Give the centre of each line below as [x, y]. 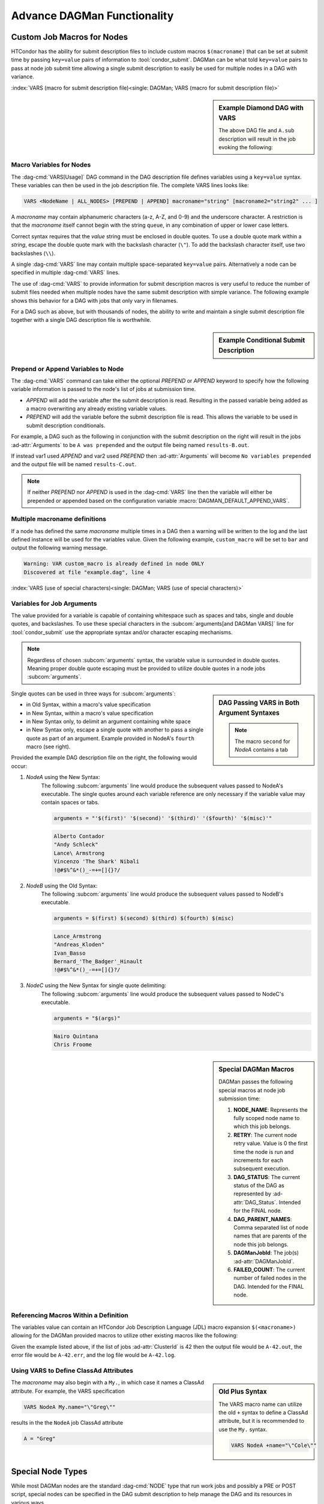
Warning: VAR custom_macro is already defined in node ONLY [114, 564]
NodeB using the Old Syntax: [62, 886]
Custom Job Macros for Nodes [70, 37]
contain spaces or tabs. [70, 803]
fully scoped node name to [267, 1118]
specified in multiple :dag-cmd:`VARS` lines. [65, 273]
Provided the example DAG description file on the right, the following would [104, 757]
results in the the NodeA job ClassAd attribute [67, 1422]
